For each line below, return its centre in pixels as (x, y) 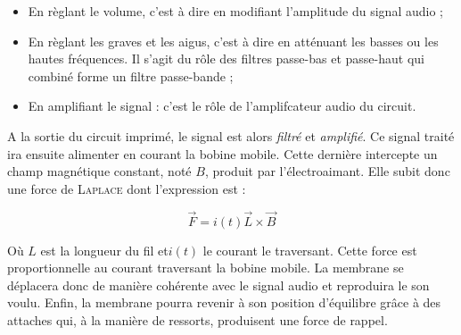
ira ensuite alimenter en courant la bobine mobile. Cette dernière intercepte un (222, 153)
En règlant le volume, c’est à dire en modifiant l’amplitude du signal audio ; (235, 11)
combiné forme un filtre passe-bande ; (131, 75)
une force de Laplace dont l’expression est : (127, 188)
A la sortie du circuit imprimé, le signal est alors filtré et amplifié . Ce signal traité (231, 135)
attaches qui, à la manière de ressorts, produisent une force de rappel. (198, 319)
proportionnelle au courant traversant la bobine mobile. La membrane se (206, 268)
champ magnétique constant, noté (99, 171)
